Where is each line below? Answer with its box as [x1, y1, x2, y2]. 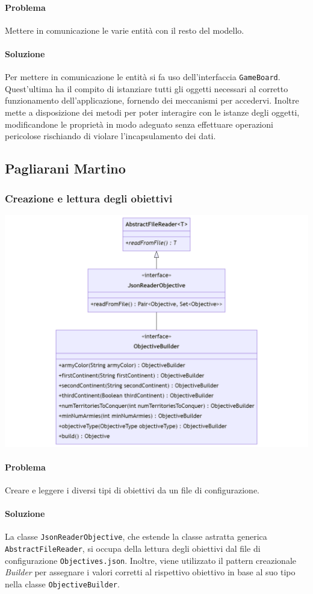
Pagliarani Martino [5, 159, 126, 178]
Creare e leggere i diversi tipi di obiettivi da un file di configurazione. [5, 484, 260, 496]
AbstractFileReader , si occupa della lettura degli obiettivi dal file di [5, 542, 261, 555]
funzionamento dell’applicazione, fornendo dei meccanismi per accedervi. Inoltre [5, 94, 299, 107]
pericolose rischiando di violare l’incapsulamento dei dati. [5, 130, 216, 142]
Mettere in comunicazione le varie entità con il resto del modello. [5, 23, 244, 36]
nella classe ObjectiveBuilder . [5, 578, 120, 590]
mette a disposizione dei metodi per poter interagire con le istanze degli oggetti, [5, 106, 300, 119]
